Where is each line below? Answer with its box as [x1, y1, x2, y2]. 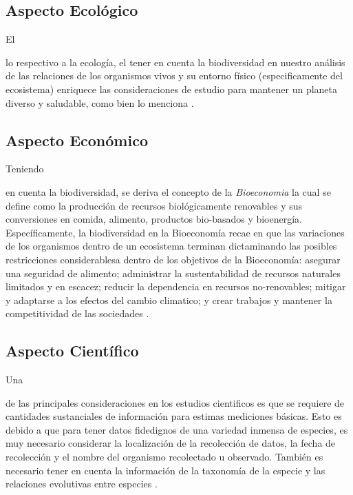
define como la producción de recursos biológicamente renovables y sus [6, 198, 303, 212]
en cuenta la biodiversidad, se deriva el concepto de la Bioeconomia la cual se [6, 184, 331, 199]
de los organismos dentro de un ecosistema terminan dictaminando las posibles [6, 239, 337, 253]
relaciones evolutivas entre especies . [6, 476, 158, 491]
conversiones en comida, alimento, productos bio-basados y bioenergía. [6, 212, 303, 226]
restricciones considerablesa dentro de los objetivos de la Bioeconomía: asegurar [6, 252, 341, 266]
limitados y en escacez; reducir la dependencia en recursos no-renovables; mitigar [6, 279, 346, 294]
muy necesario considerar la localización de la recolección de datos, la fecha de [6, 436, 336, 450]
